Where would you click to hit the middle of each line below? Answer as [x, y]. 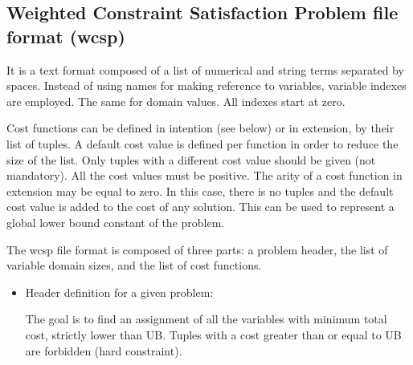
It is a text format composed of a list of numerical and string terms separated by [205, 69]
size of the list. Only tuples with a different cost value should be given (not [191, 159]
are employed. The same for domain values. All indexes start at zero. [176, 101]
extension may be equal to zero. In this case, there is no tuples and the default [200, 191]
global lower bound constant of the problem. [116, 222]
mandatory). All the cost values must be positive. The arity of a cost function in [204, 175]
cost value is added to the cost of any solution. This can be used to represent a [200, 207]
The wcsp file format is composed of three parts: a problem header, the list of [197, 249]
